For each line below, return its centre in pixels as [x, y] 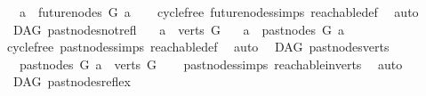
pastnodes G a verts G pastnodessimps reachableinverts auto [211, 64]
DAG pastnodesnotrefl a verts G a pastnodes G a [178, 29]
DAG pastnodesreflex [72, 81]
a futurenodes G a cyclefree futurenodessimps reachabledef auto [219, 12]
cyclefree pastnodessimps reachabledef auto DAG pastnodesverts [198, 47]
